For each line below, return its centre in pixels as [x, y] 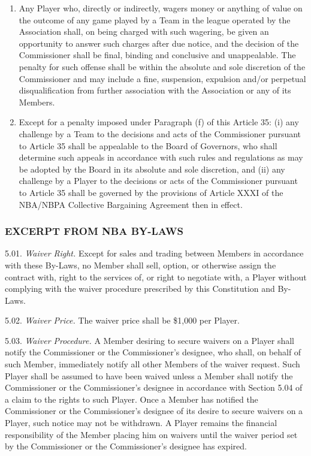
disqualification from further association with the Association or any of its [155, 90]
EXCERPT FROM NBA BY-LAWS [94, 231]
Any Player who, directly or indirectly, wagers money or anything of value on [161, 8]
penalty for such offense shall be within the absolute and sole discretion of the [162, 66]
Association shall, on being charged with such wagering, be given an [144, 31]
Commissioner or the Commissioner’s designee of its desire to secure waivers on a [154, 411]
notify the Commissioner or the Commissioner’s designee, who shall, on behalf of [153, 352]
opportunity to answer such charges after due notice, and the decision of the [159, 43]
